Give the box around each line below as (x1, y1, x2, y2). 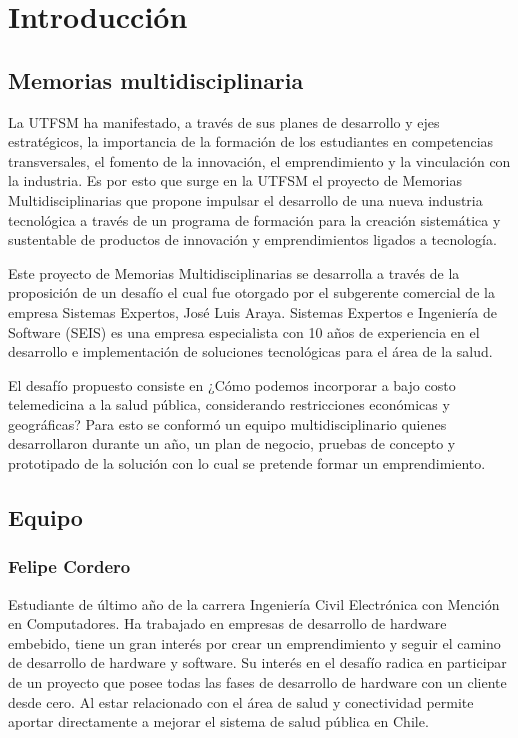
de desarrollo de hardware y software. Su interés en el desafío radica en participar (8, 652, 507, 673)
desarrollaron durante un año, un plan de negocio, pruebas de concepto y (8, 433, 456, 454)
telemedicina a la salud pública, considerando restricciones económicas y (8, 394, 450, 415)
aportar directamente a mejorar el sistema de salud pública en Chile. (8, 711, 429, 732)
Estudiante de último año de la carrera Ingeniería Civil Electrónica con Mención (8, 593, 500, 614)
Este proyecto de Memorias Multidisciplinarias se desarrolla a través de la (8, 262, 460, 283)
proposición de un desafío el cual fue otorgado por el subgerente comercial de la (8, 282, 495, 303)
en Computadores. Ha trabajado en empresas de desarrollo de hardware (8, 613, 447, 634)
